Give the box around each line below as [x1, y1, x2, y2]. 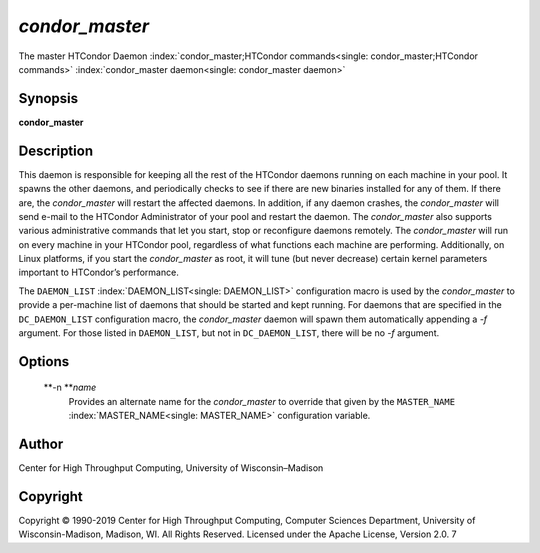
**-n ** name [43, 381, 97, 394]
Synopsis [18, 90, 79, 107]
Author [18, 436, 64, 453]
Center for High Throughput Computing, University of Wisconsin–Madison [18, 462, 324, 474]
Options [18, 353, 70, 370]
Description [18, 142, 94, 159]
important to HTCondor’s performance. [18, 266, 179, 279]
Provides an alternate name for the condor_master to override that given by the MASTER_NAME [68, 395, 455, 407]
